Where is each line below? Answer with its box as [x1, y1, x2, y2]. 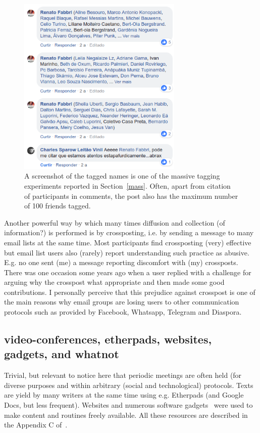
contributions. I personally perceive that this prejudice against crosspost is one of [4, 286, 255, 297]
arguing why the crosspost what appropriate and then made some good [4, 277, 225, 287]
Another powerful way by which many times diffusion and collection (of [4, 217, 225, 228]
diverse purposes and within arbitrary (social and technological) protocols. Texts [4, 379, 253, 390]
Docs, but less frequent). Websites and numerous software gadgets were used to [4, 400, 253, 410]
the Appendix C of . [4, 419, 68, 430]
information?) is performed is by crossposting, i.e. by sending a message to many [4, 227, 254, 238]
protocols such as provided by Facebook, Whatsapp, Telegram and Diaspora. [4, 307, 242, 317]
